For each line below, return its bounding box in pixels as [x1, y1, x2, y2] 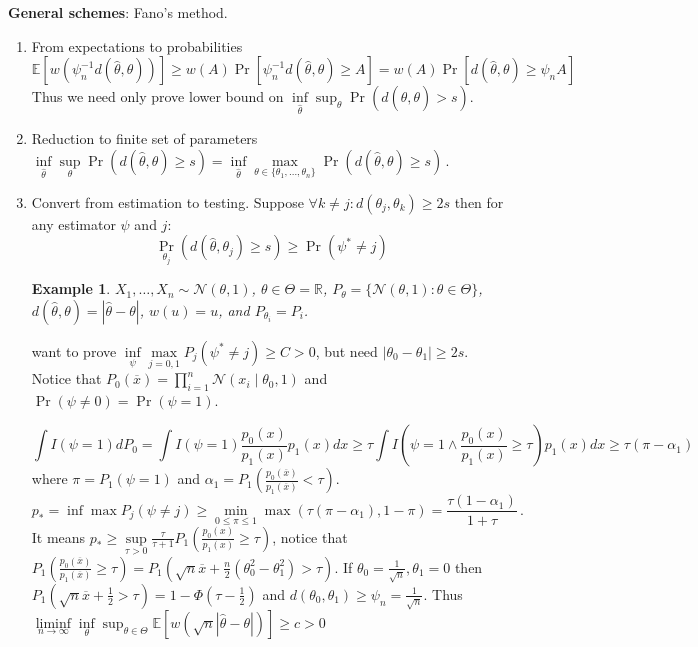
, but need [315, 340, 378, 361]
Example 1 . [31, 278, 111, 299]
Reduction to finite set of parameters [31, 127, 258, 148]
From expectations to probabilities [31, 35, 243, 56]
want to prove [31, 340, 117, 361]
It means [31, 526, 86, 547]
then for [454, 191, 504, 212]
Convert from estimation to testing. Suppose [31, 191, 304, 212]
